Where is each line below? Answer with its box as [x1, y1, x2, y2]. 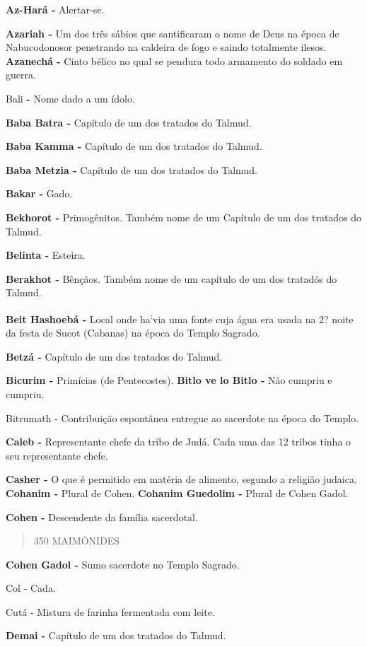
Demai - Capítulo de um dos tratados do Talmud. [6, 628, 226, 643]
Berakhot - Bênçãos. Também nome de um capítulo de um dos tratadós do [6, 271, 337, 286]
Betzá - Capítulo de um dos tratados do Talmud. [6, 349, 223, 363]
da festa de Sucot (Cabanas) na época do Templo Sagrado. [6, 325, 260, 340]
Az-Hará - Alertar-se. [6, 2, 105, 16]
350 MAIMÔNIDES [33, 533, 120, 548]
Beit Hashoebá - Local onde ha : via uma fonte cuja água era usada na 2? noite [6, 309, 354, 326]
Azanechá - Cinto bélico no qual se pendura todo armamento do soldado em [6, 53, 343, 68]
